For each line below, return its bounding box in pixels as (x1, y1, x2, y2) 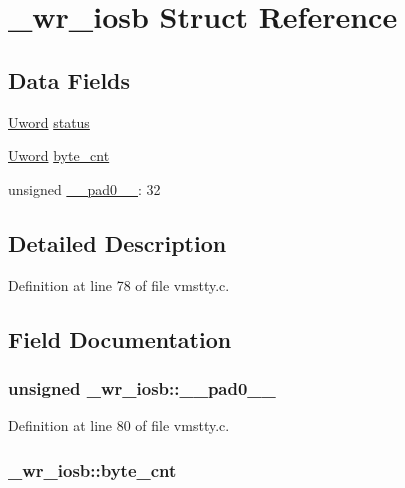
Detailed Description (8, 227, 227, 258)
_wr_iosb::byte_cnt (8, 457, 177, 482)
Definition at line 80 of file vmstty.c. (8, 415, 230, 436)
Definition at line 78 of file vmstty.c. (8, 274, 230, 295)
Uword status (8, 111, 90, 132)
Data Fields (8, 64, 131, 95)
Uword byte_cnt (8, 145, 110, 166)
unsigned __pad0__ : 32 (8, 178, 161, 199)
